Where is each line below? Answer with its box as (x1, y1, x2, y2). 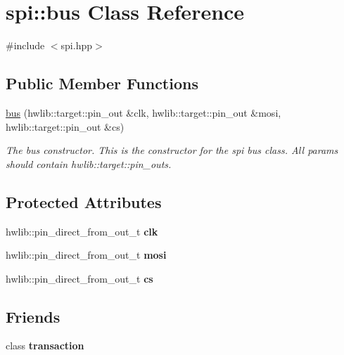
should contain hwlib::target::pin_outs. (6, 156, 172, 171)
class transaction (6, 338, 84, 353)
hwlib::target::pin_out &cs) (6, 119, 125, 134)
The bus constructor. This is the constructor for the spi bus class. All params (6, 143, 338, 157)
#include (6, 38, 45, 53)
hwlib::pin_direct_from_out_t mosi (6, 247, 167, 262)
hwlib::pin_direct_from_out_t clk (6, 224, 158, 238)
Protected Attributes (6, 191, 162, 212)
